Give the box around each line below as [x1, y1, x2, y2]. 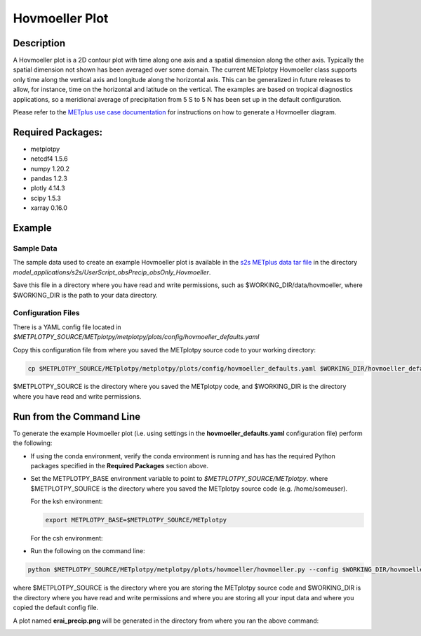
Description [13, 37, 66, 49]
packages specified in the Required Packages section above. [30, 461, 208, 470]
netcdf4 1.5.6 [30, 154, 68, 163]
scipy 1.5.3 [30, 194, 61, 202]
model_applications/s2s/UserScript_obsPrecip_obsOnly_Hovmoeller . [13, 267, 211, 277]
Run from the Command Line [13, 411, 140, 423]
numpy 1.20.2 [30, 164, 70, 173]
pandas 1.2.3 [30, 174, 68, 183]
